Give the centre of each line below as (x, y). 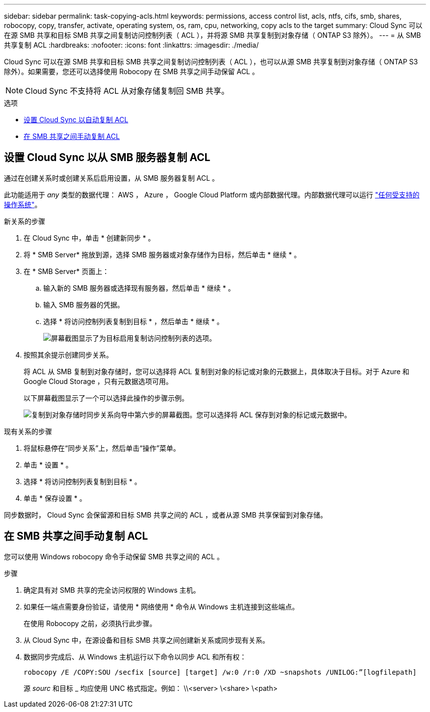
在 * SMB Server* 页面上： (67, 271)
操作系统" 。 (23, 204)
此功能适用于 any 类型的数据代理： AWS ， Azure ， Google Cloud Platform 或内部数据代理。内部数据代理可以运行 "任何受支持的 (212, 194)
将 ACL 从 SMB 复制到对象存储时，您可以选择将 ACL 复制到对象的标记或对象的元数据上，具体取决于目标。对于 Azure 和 (216, 371)
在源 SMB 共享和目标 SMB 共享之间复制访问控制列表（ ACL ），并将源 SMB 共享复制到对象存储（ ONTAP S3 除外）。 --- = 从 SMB (213, 35)
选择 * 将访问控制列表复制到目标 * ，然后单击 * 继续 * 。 (134, 321)
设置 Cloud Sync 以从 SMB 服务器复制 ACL (107, 158)
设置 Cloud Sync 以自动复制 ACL (76, 120)
